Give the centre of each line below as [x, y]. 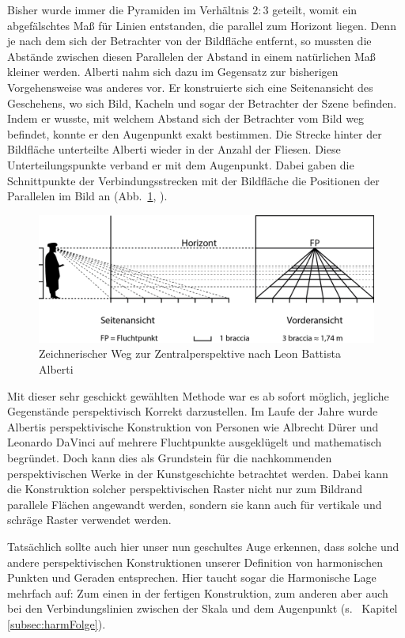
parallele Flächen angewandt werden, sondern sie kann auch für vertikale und [195, 504]
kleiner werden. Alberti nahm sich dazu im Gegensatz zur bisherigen [173, 72]
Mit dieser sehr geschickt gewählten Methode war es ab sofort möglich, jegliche [198, 395]
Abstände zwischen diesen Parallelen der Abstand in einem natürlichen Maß [191, 56]
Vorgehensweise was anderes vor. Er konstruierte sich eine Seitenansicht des [190, 87]
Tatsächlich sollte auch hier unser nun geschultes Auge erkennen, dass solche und [203, 546]
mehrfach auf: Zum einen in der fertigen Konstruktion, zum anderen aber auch [198, 592]
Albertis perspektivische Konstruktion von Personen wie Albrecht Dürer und [193, 426]
